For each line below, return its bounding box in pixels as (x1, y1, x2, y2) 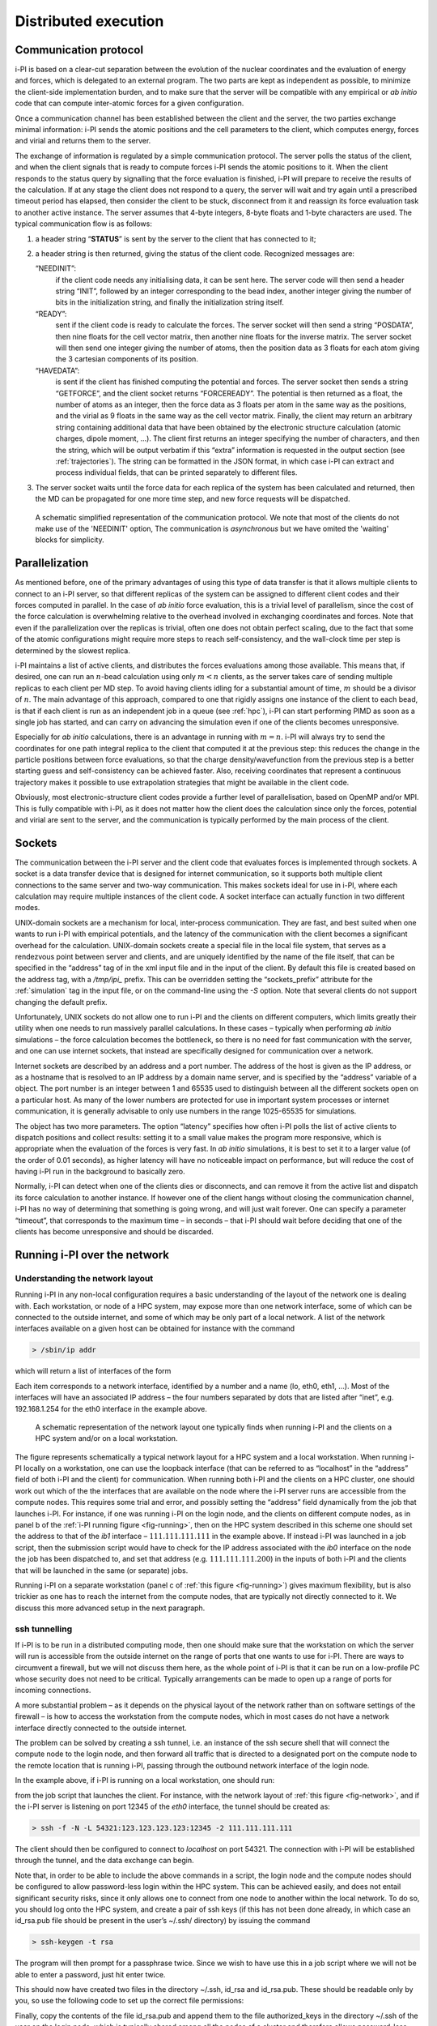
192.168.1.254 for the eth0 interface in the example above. (15, 1404, 208, 1413)
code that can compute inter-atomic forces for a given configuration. (15, 98, 244, 109)
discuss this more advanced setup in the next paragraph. (15, 1603, 206, 1613)
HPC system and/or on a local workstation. (35, 1434, 178, 1443)
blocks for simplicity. (35, 535, 104, 545)
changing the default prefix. (15, 997, 108, 1007)
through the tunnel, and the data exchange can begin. (15, 1856, 194, 1866)
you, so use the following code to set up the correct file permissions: (15, 1996, 244, 2006)
